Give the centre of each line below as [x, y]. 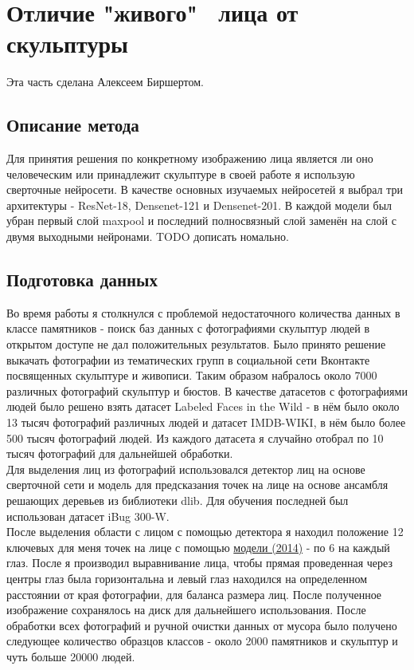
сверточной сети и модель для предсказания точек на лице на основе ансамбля [197, 485]
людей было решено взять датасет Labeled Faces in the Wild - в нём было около [203, 406]
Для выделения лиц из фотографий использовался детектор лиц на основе [186, 469]
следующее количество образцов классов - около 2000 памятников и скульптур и [202, 641]
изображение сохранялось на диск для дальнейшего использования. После [186, 610]
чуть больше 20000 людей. [71, 656]
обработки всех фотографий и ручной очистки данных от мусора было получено [202, 625]
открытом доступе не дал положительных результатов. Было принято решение [196, 344]
